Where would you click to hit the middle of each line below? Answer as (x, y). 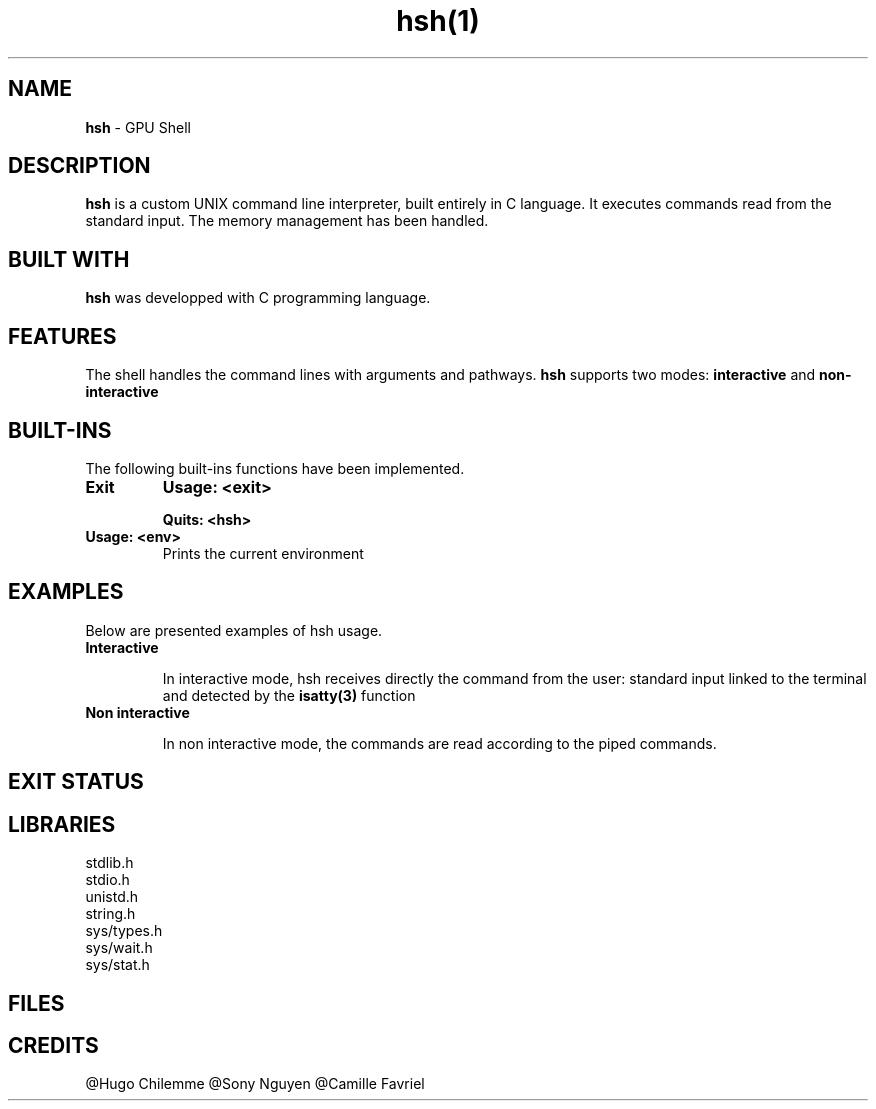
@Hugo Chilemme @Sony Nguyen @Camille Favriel (255, 1084)
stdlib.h (109, 863)
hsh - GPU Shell (138, 127)
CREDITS (53, 1045)
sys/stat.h (117, 965)
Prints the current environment (263, 553)
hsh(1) (438, 21)
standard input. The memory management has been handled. (287, 221)
